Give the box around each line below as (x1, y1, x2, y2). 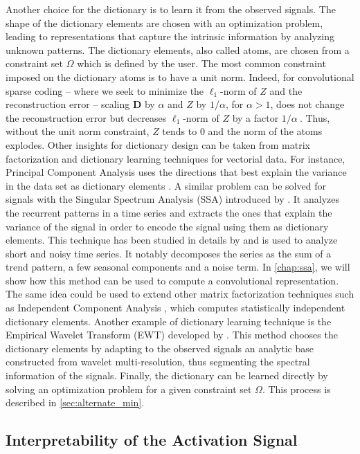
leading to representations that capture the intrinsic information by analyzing (6, 29, 334, 44)
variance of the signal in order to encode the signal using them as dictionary (6, 219, 329, 233)
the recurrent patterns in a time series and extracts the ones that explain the (6, 205, 332, 219)
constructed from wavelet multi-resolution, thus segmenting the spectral (6, 354, 310, 369)
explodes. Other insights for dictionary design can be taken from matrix (6, 137, 310, 152)
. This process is (262, 381, 331, 396)
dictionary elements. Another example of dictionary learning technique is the (6, 314, 332, 328)
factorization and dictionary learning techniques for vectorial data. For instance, (6, 151, 345, 165)
